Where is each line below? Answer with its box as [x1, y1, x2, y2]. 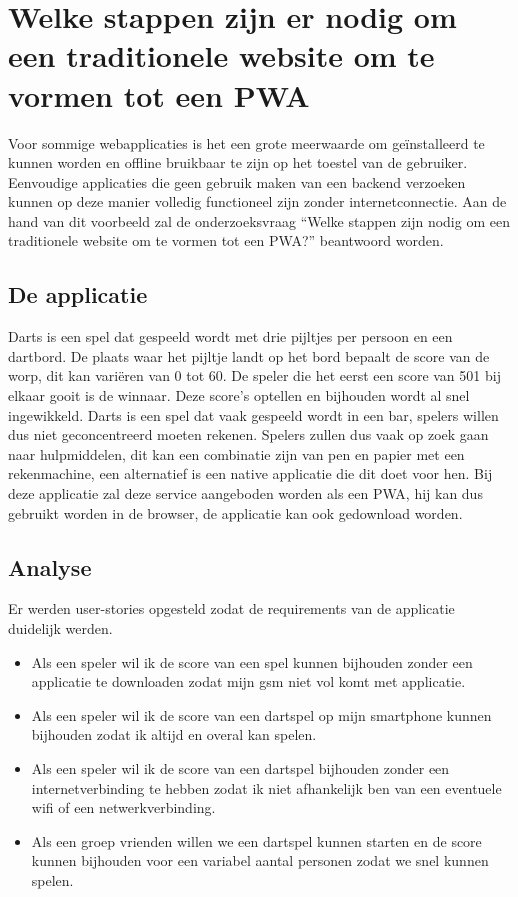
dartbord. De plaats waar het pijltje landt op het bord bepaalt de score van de [8, 345, 490, 366]
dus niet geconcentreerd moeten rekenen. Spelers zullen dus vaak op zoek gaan [8, 424, 489, 445]
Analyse [8, 551, 92, 582]
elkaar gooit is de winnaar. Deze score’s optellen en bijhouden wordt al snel [8, 385, 470, 406]
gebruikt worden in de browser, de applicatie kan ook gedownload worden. [8, 502, 463, 523]
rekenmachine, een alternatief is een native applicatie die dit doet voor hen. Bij [8, 463, 493, 484]
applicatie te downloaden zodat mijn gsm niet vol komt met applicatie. [31, 671, 466, 692]
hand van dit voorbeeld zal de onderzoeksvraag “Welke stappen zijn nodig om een [8, 210, 510, 231]
